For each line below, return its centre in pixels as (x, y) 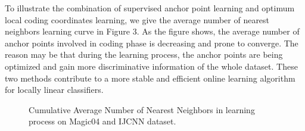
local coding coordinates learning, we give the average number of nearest (137, 19)
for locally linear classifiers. (54, 90)
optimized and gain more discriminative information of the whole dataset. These (151, 66)
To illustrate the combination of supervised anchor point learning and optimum (150, 8)
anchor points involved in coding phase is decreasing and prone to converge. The (152, 43)
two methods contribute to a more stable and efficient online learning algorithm (150, 78)
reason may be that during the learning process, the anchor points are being (144, 54)
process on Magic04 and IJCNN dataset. (102, 121)
